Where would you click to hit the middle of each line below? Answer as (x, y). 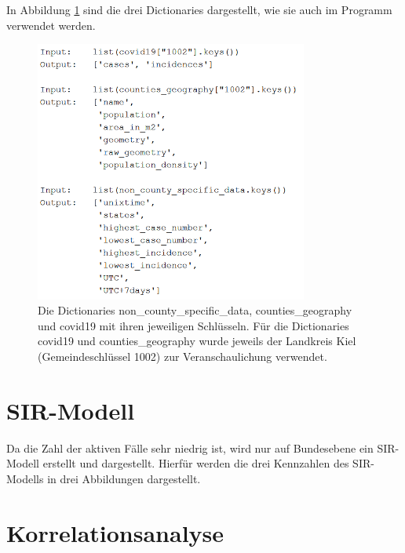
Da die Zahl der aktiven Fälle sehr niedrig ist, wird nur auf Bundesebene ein (190, 447)
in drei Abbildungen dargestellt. (124, 478)
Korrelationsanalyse (115, 532)
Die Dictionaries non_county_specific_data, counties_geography (195, 310)
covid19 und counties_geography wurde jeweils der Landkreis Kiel (197, 341)
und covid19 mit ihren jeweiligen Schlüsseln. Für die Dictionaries (193, 325)
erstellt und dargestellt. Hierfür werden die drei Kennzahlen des (196, 463)
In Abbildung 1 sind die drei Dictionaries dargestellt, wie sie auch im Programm (199, 9)
